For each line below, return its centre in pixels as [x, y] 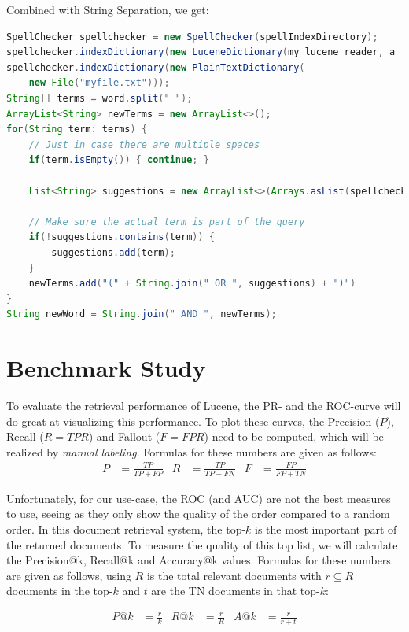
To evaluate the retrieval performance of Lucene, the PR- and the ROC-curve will [204, 405]
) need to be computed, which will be [294, 436]
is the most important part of [326, 529]
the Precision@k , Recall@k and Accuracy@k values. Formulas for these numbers [199, 560]
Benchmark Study [106, 368]
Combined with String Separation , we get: [108, 9]
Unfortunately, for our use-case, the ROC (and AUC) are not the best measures [199, 498]
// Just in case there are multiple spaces [144, 144]
